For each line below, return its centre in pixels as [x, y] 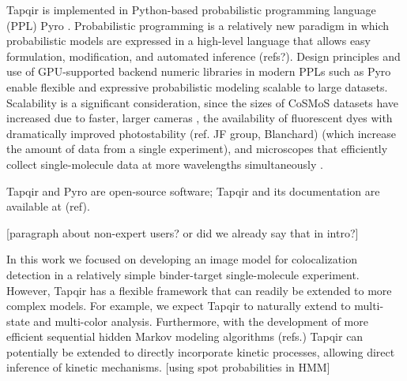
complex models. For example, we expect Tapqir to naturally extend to [179, 306]
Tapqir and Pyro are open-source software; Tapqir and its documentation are [193, 190]
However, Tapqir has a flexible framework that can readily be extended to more [199, 290]
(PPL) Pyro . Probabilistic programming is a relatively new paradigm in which [198, 25]
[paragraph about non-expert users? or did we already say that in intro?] [183, 232]
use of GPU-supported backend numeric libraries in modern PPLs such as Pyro [199, 71]
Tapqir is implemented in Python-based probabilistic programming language [191, 9]
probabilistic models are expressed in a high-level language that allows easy [189, 41]
